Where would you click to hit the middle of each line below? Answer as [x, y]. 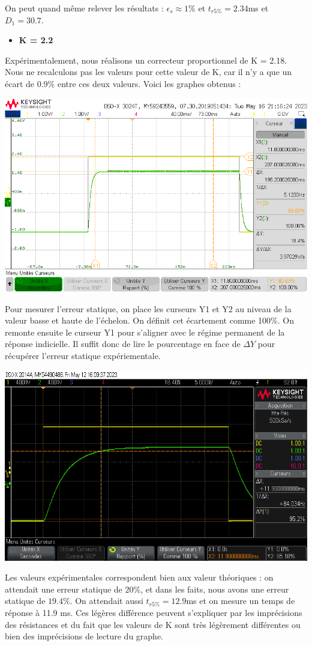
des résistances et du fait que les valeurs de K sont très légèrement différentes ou [153, 624]
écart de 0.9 [26, 83]
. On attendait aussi [106, 601]
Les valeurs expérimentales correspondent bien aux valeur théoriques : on [139, 577]
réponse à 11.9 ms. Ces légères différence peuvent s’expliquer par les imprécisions [154, 612]
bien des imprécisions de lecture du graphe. [84, 636]
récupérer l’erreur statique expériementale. [83, 356]
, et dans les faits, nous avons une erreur [215, 589]
